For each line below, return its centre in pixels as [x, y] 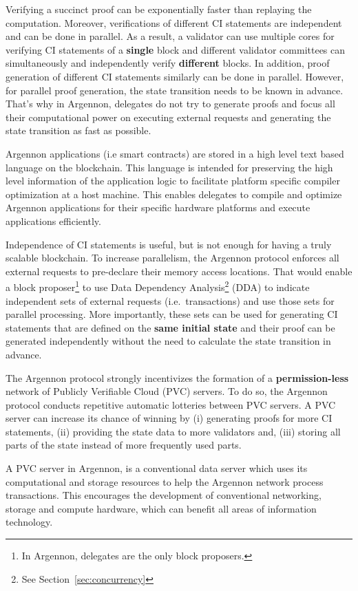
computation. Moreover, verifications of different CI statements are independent [174, 22]
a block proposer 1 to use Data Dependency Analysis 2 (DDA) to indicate [158, 286]
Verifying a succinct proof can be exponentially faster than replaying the [159, 9]
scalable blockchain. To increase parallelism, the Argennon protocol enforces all [172, 258]
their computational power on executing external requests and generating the [168, 117]
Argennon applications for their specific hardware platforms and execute [158, 207]
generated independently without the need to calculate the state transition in [168, 341]
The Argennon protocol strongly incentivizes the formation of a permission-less [177, 377]
